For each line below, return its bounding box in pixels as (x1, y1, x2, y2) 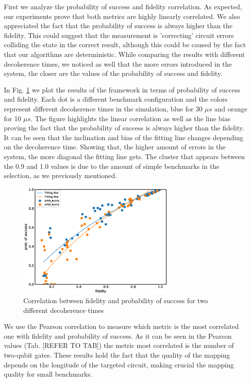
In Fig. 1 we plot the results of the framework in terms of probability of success (4, 84, 240, 94)
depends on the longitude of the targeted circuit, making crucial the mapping (4, 359, 234, 369)
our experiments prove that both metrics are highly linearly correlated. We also (4, 11, 240, 21)
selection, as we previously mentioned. (4, 170, 117, 181)
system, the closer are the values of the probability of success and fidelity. (4, 68, 222, 78)
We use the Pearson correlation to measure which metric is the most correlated (4, 321, 239, 331)
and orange (214, 103, 248, 113)
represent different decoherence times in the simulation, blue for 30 (4, 103, 203, 113)
